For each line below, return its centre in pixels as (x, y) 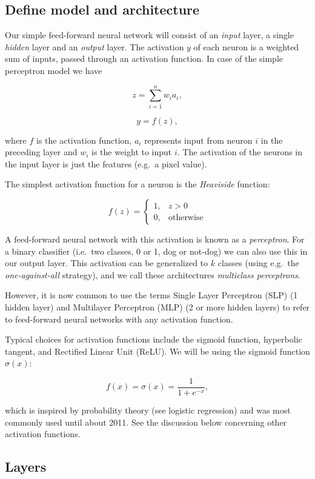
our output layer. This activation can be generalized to (107, 263)
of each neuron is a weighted (246, 46)
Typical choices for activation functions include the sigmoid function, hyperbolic (154, 339)
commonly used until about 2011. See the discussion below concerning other (146, 422)
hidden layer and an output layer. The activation (94, 46)
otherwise (186, 217)
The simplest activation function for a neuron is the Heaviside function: (138, 184)
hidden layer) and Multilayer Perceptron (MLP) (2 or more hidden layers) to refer (157, 307)
